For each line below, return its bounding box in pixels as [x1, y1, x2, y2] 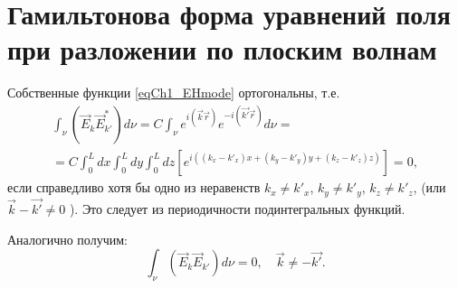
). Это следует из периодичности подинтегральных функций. [69, 200, 406, 218]
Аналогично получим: [7, 229, 128, 248]
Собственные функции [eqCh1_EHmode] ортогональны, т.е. [7, 83, 340, 102]
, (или [413, 178, 446, 197]
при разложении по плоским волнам [7, 31, 437, 68]
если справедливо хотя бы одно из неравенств [7, 178, 261, 197]
